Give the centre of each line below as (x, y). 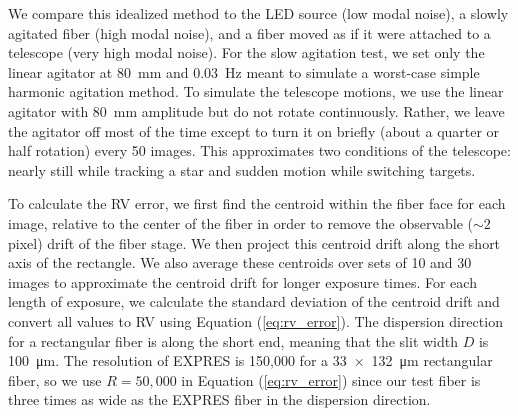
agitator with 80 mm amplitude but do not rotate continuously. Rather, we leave (256, 110)
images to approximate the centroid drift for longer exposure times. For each (242, 281)
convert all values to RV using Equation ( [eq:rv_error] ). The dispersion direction (255, 320)
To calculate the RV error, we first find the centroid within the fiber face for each (257, 203)
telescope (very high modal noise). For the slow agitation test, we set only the (246, 52)
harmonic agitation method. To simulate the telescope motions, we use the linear (256, 91)
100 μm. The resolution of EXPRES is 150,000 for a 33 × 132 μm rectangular (250, 360)
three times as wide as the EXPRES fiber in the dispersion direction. (219, 399)
